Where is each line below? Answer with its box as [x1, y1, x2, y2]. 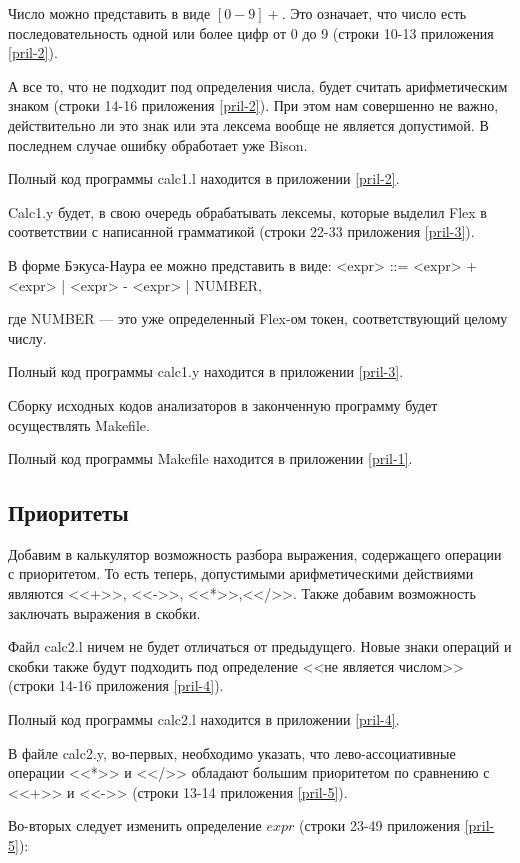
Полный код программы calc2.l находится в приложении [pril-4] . [8, 709, 400, 730]
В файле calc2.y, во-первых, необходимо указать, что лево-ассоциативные [8, 742, 456, 763]
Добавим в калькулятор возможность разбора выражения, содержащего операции [8, 543, 502, 564]
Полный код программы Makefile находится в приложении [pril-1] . [8, 448, 413, 469]
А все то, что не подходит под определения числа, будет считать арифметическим [8, 75, 508, 96]
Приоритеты [8, 497, 129, 528]
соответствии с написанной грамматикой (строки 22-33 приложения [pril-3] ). [8, 221, 475, 242]
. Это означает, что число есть [281, 3, 467, 23]
